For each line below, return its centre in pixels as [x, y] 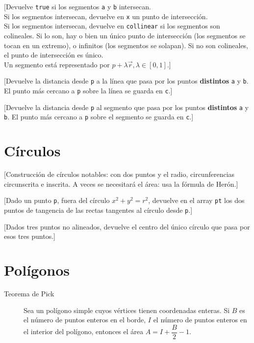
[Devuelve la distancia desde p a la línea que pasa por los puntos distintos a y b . [126, 81]
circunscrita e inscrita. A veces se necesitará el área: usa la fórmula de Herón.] [121, 184]
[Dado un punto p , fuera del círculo [57, 200]
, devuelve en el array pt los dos [196, 200]
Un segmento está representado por [57, 64]
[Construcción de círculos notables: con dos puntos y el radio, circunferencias [119, 174]
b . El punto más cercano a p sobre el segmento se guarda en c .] [99, 117]
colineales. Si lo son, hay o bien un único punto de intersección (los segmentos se [125, 35]
